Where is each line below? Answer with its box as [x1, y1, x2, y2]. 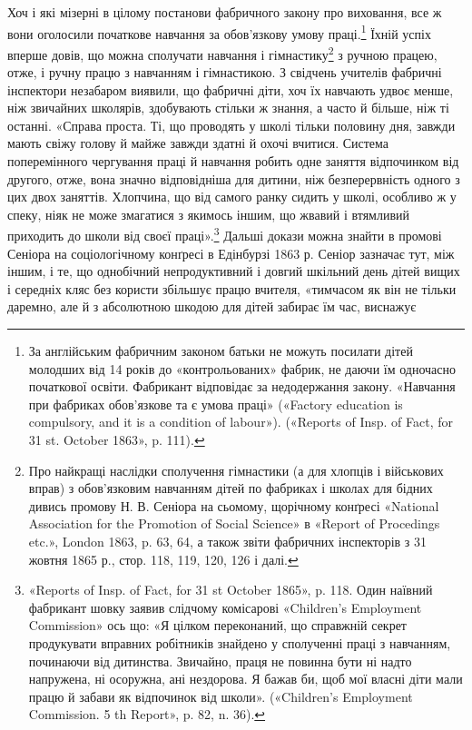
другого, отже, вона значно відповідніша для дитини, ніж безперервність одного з [7, 169, 460, 188]
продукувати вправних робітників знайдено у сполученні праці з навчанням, [28, 633, 451, 652]
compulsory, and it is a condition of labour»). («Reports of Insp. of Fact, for [28, 412, 454, 431]
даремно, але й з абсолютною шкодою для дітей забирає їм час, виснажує [7, 297, 417, 316]
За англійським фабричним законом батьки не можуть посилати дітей [28, 341, 413, 360]
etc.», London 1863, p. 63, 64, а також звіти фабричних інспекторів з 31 [28, 532, 428, 550]
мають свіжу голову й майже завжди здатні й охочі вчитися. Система [7, 133, 389, 153]
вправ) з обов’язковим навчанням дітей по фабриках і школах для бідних [28, 478, 433, 498]
